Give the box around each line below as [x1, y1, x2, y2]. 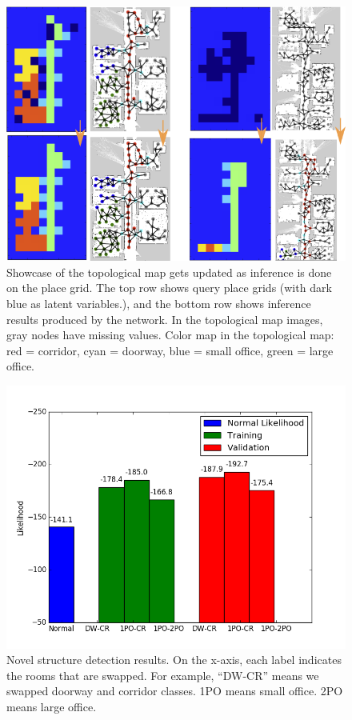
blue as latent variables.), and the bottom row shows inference [6, 294, 311, 311]
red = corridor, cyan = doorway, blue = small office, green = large [6, 342, 334, 358]
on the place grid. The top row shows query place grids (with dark [6, 279, 332, 296]
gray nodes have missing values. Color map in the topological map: [6, 326, 334, 343]
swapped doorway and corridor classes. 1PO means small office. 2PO [6, 682, 343, 699]
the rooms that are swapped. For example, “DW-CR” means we [6, 666, 319, 683]
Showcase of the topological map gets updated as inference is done [6, 263, 332, 280]
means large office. [6, 698, 97, 714]
